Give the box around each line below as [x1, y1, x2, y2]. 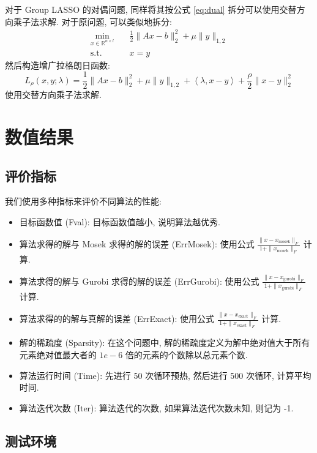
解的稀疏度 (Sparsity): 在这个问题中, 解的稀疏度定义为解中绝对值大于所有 [19, 336, 310, 349]
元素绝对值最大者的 [19, 348, 97, 361]
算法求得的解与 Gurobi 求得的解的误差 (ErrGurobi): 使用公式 [19, 274, 259, 287]
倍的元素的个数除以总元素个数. [125, 348, 248, 361]
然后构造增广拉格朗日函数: [5, 58, 110, 71]
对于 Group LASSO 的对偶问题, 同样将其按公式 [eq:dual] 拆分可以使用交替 [5, 3, 297, 15]
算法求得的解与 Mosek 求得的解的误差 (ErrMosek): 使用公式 [19, 237, 255, 250]
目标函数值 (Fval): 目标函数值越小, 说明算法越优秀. [19, 215, 220, 228]
